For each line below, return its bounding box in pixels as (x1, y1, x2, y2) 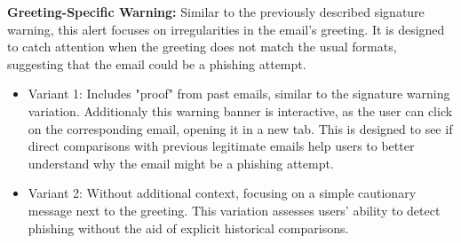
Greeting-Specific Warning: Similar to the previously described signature (7, 3, 425, 20)
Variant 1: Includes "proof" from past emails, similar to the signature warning (28, 84, 450, 103)
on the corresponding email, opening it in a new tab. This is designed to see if (28, 119, 453, 137)
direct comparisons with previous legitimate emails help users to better (28, 137, 415, 155)
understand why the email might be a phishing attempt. (28, 153, 334, 172)
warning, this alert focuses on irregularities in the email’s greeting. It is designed (7, 20, 445, 38)
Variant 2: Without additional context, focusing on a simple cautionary (28, 184, 417, 202)
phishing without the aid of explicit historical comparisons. (28, 218, 349, 237)
